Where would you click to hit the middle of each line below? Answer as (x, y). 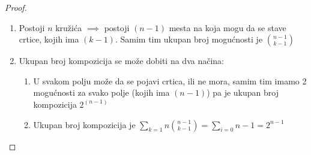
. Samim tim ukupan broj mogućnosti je (189, 39)
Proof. (16, 7)
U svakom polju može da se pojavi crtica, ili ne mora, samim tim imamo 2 (170, 80)
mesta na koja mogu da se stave (228, 27)
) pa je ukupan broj (243, 92)
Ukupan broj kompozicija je (84, 124)
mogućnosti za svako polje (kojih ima (101, 92)
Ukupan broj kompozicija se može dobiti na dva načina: (121, 61)
